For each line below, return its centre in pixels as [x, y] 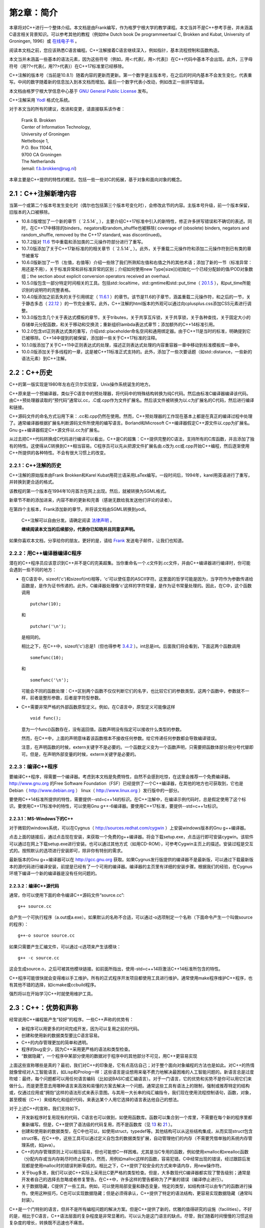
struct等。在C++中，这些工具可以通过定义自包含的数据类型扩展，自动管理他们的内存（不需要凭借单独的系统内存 [135, 1138]
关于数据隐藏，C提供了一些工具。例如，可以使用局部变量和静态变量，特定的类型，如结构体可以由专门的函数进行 [135, 1186]
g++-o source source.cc [46, 935]
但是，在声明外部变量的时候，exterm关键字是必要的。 [84, 754]
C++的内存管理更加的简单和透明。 [56, 1042]
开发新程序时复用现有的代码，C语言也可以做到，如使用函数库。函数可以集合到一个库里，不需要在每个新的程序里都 [137, 1117]
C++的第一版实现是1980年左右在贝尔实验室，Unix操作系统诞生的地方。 [81, 384]
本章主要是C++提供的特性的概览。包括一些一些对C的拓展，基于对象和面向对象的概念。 [97, 179]
